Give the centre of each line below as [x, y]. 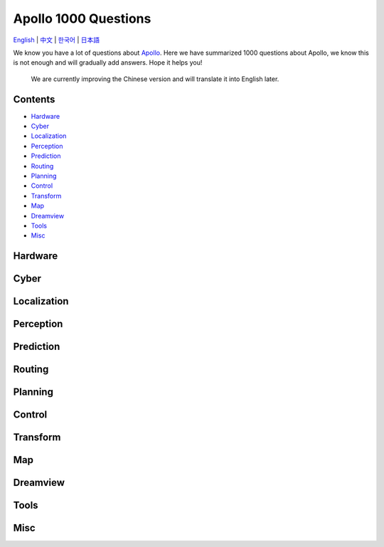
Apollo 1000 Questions [82, 18]
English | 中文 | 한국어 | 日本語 [56, 40]
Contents [34, 99]
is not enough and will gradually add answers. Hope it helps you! [108, 63]
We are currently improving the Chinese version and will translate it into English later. [155, 79]
